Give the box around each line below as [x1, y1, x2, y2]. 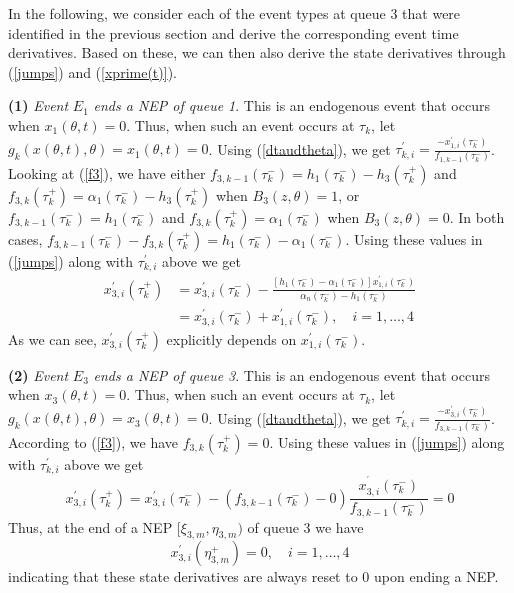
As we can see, [8, 328, 97, 349]
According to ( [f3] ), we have [8, 431, 178, 452]
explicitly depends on [166, 328, 297, 349]
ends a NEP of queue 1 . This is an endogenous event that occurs [93, 95, 490, 116]
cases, [8, 228, 43, 249]
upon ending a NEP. [374, 566, 499, 587]
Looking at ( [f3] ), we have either [8, 162, 206, 183]
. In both [449, 206, 505, 227]
